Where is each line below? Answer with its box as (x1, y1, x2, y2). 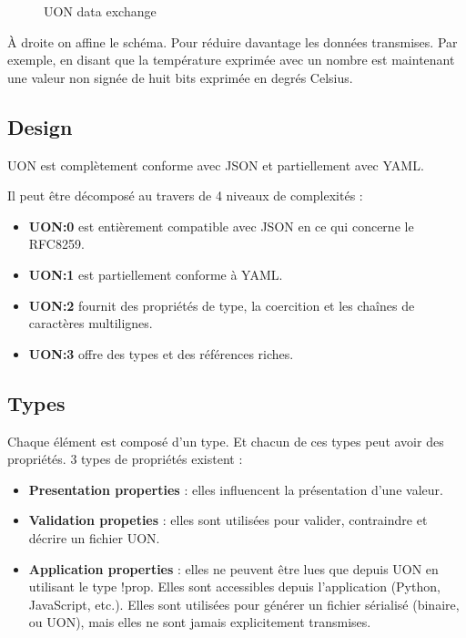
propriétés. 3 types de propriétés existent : (7, 449, 243, 468)
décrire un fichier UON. (28, 528, 160, 547)
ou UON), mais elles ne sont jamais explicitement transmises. (28, 612, 371, 632)
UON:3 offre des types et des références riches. (28, 344, 294, 363)
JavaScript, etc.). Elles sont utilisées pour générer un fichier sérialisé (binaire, (28, 594, 460, 613)
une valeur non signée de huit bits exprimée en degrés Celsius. (7, 67, 353, 87)
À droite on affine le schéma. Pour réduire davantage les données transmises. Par (7, 32, 458, 51)
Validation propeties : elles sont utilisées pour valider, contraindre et (28, 510, 428, 530)
